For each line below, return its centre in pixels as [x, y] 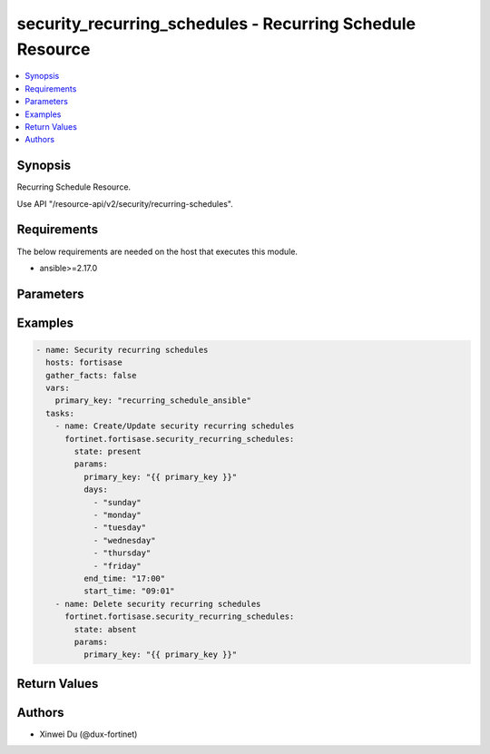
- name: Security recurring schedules [122, 350]
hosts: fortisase [84, 362]
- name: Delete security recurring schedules [158, 604]
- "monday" [118, 514]
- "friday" [118, 566]
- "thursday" [122, 553]
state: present [108, 452]
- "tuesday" [120, 528]
